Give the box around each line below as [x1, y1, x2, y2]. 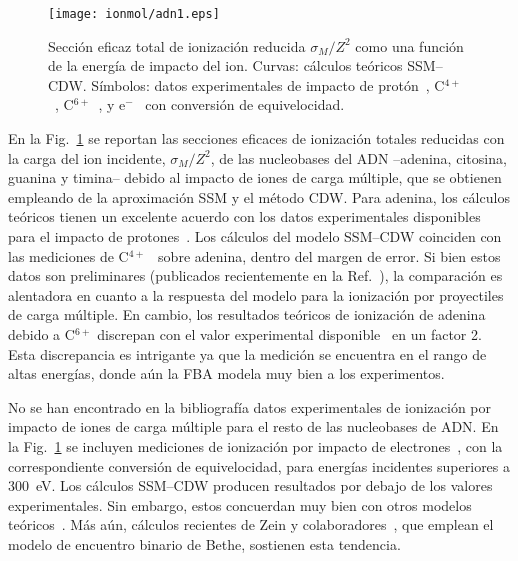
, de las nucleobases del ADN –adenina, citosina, [210, 147, 507, 168]
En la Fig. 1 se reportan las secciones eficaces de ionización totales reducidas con [8, 128, 505, 149]
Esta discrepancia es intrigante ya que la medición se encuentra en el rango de [8, 343, 487, 364]
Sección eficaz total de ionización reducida [48, 35, 306, 56]
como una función [355, 35, 464, 56]
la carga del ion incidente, [8, 147, 166, 168]
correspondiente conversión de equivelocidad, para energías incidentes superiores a [8, 455, 511, 476]
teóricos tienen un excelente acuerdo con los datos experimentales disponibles [8, 206, 481, 227]
